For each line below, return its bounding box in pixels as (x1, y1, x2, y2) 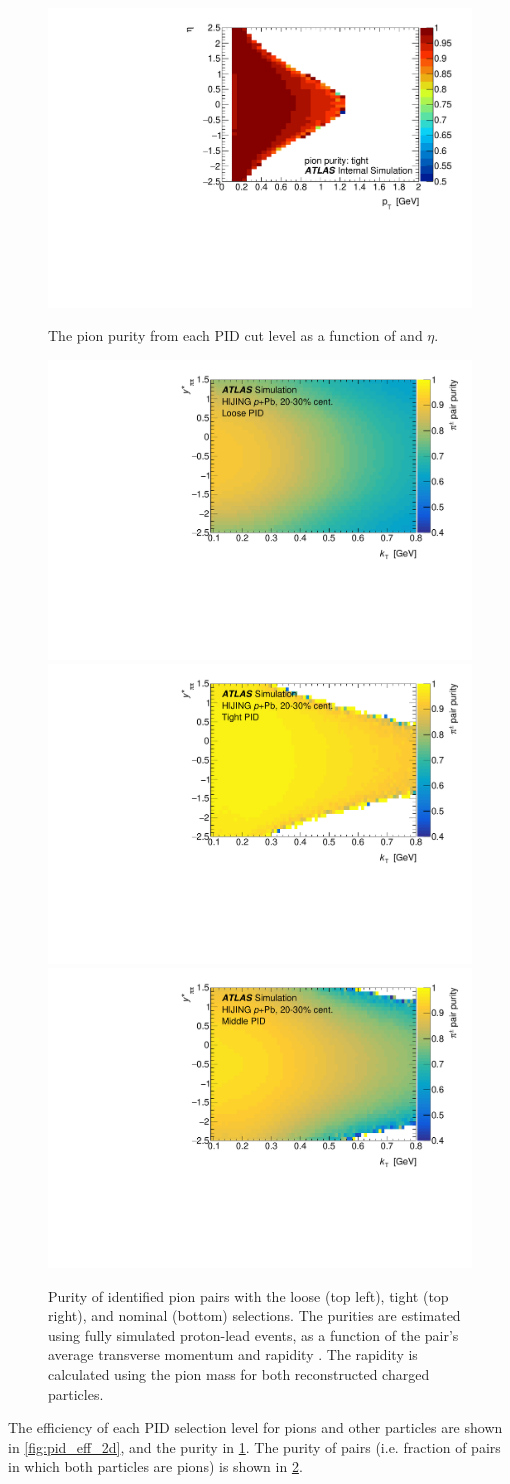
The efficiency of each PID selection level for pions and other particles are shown (8, 1417, 503, 1438)
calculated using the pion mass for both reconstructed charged (48, 1363, 430, 1384)
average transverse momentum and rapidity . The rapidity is (48, 1344, 418, 1365)
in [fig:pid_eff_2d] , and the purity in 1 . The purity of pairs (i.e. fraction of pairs (8, 1436, 501, 1457)
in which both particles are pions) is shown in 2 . (8, 1456, 303, 1477)
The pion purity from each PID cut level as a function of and (48, 325, 423, 346)
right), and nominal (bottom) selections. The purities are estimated (48, 1305, 461, 1326)
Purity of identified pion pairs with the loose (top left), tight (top (48, 1285, 449, 1306)
